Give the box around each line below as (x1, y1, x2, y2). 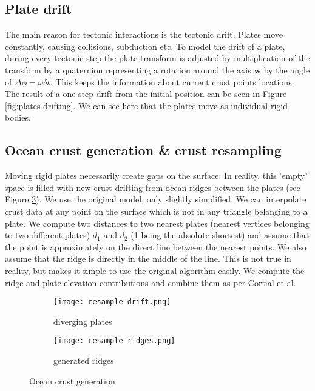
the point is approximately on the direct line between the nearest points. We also (5, 240, 307, 253)
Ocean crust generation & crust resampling (5, 141, 282, 159)
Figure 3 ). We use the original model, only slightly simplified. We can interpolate (5, 193, 307, 206)
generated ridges (53, 354, 114, 366)
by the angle (263, 63, 310, 76)
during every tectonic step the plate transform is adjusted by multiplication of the (5, 52, 310, 64)
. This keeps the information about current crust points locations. (50, 75, 294, 88)
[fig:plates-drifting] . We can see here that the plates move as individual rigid (5, 99, 288, 112)
